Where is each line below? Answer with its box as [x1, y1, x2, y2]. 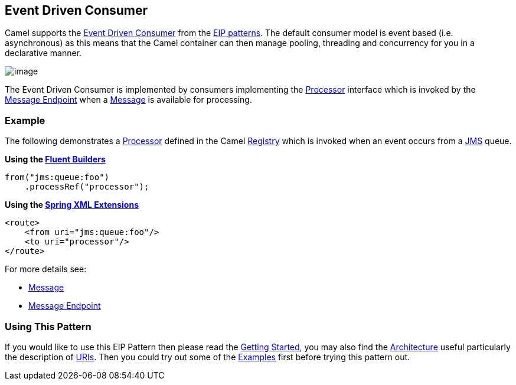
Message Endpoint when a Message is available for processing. [5, 94, 252, 105]
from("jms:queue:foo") [5, 172, 110, 182]
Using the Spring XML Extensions [5, 200, 139, 210]
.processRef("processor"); [24, 182, 149, 192]
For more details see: [5, 264, 87, 275]
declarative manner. [5, 48, 82, 58]
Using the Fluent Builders [5, 154, 106, 165]
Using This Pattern [5, 320, 92, 332]
